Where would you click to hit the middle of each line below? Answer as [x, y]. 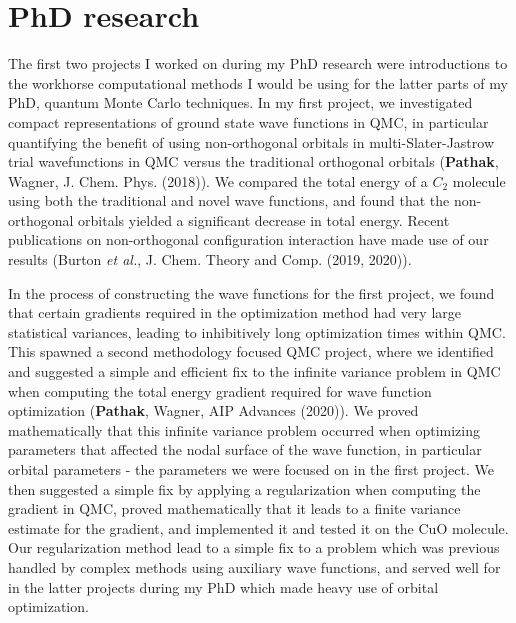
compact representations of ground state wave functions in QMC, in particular [248, 121]
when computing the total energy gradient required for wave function [220, 390]
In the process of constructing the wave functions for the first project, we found [251, 292]
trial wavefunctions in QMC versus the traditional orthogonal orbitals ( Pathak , [253, 161]
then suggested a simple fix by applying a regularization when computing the [244, 488]
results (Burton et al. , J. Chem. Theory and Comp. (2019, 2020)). [210, 259]
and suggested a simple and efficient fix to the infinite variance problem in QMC [254, 371]
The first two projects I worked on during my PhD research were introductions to [258, 63]
